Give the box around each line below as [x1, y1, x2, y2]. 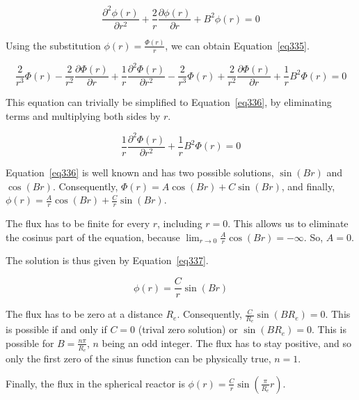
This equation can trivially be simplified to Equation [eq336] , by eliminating [6, 95, 332, 109]
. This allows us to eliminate [228, 216, 349, 231]
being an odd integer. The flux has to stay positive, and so [102, 335, 352, 350]
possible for [6, 335, 54, 350]
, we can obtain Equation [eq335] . [165, 38, 310, 52]
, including [157, 216, 202, 231]
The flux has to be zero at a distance [6, 307, 163, 321]
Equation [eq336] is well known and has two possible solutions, [6, 165, 274, 180]
